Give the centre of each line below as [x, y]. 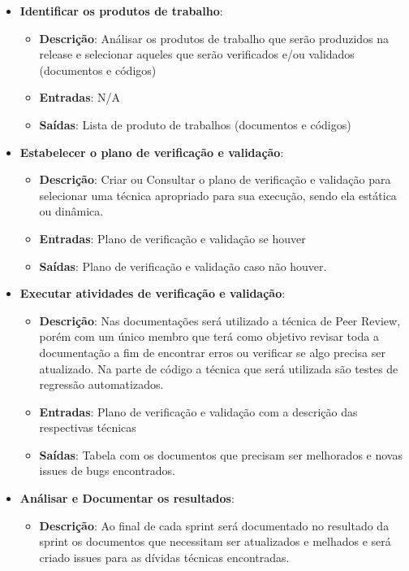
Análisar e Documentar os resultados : [127, 498]
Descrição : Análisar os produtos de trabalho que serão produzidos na [214, 38]
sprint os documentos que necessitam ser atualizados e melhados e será [215, 541]
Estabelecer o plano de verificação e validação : [152, 152]
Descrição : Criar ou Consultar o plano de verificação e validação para [215, 179]
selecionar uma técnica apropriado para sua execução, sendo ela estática [218, 195]
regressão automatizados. [101, 384]
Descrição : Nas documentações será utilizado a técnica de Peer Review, [220, 320]
